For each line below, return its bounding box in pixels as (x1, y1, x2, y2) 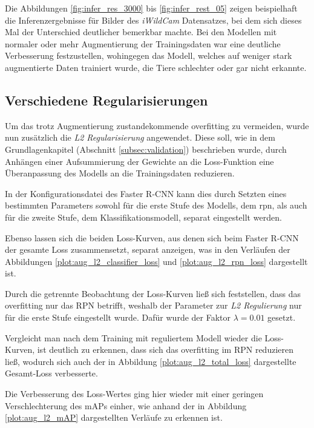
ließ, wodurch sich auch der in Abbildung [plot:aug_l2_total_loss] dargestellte (5, 355, 296, 367)
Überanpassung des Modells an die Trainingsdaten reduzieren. (5, 167, 235, 179)
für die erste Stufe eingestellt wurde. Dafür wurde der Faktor (5, 311, 231, 324)
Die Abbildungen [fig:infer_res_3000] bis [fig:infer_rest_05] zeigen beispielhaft (5, 2, 298, 14)
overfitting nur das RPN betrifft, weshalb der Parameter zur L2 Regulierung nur (5, 299, 302, 312)
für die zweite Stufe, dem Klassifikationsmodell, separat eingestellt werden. (5, 210, 282, 223)
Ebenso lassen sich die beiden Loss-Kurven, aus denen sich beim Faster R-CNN (5, 231, 299, 244)
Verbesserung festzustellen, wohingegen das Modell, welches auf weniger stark (5, 49, 292, 62)
